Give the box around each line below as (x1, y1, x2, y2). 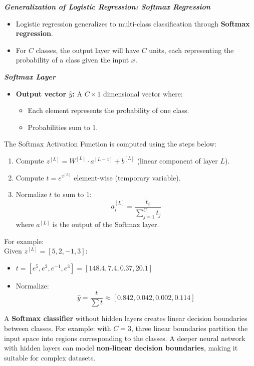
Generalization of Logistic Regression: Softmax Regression (4, 1, 210, 11)
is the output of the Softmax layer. (52, 218, 159, 229)
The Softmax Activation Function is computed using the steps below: (4, 138, 217, 149)
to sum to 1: (54, 189, 92, 199)
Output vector (16, 88, 67, 98)
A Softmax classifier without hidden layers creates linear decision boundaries (4, 313, 247, 323)
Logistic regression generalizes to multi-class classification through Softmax (16, 18, 250, 28)
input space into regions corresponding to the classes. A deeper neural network (4, 332, 245, 343)
